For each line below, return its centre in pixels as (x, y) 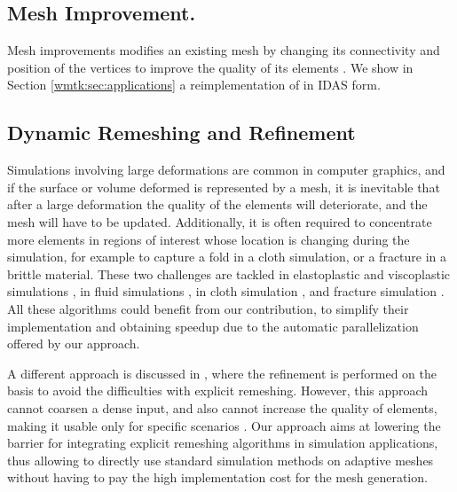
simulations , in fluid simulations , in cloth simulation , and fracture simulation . (226, 291)
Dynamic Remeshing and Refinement (181, 133)
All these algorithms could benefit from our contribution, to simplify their (208, 308)
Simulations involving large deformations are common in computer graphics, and (226, 170)
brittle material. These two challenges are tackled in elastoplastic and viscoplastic (229, 273)
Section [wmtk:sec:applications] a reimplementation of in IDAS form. (194, 85)
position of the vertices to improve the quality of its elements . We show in (210, 67)
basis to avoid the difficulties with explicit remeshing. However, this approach (218, 390)
